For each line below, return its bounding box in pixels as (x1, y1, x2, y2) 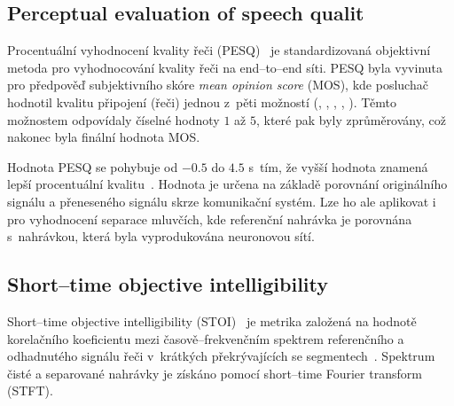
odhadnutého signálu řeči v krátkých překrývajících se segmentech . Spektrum (7, 347, 435, 365)
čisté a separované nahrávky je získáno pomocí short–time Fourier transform (7, 363, 422, 382)
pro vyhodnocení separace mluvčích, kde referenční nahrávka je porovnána (7, 209, 412, 228)
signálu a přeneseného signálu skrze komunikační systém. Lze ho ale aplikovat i (7, 191, 436, 210)
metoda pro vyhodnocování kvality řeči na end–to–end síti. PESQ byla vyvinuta (7, 58, 443, 76)
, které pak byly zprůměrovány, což (255, 110, 446, 129)
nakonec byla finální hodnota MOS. (7, 128, 200, 146)
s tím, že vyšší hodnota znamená (248, 157, 428, 176)
